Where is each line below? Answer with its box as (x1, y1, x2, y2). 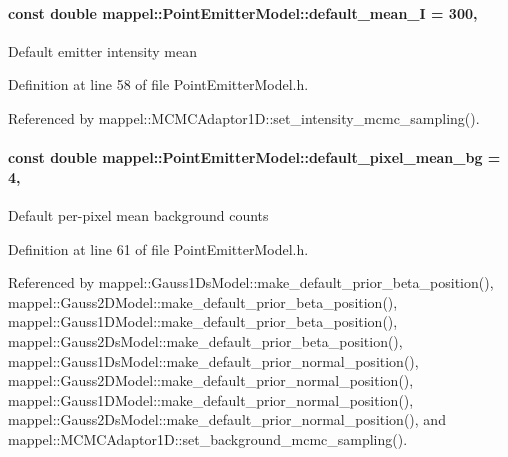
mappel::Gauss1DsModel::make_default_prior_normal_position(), (8, 350, 419, 371)
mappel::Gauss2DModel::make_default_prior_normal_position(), (8, 370, 414, 391)
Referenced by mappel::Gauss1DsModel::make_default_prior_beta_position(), (8, 272, 494, 293)
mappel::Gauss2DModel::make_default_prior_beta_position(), (8, 291, 398, 312)
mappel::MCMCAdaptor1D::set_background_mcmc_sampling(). (8, 428, 408, 449)
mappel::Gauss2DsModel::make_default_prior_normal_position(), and (8, 409, 446, 430)
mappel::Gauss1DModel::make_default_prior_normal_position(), (8, 389, 414, 410)
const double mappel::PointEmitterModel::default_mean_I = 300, (8, 2, 478, 23)
